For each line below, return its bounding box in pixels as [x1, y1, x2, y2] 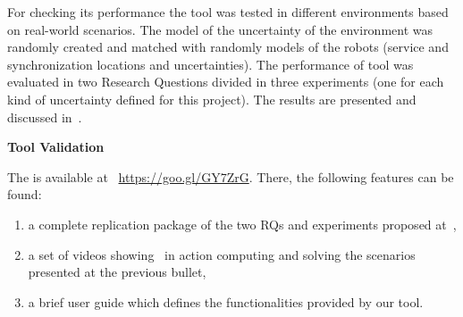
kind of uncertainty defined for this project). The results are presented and [7, 89, 417, 108]
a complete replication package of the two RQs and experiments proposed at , [28, 214, 457, 233]
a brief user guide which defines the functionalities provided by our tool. [28, 292, 424, 311]
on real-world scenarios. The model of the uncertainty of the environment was [7, 20, 434, 38]
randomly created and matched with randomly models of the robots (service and [7, 38, 449, 56]
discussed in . [7, 107, 82, 126]
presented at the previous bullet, [28, 263, 206, 281]
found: [7, 185, 42, 204]
